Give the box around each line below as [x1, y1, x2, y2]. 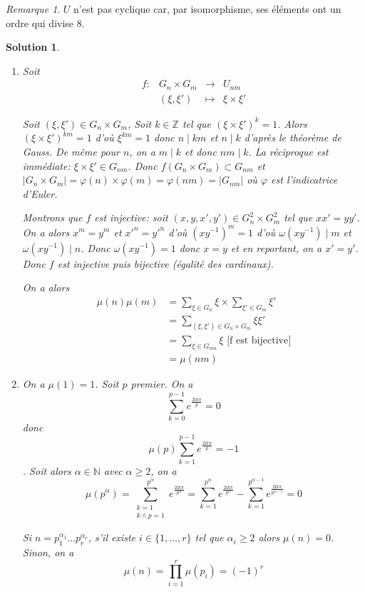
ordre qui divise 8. [6, 15, 85, 30]
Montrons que [22, 210, 83, 225]
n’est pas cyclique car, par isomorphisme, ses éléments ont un [73, 1, 341, 16]
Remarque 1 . [6, 1, 61, 16]
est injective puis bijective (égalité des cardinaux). [57, 256, 274, 271]
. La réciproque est [248, 144, 329, 159]
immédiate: [22, 158, 71, 173]
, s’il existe [88, 530, 136, 545]
